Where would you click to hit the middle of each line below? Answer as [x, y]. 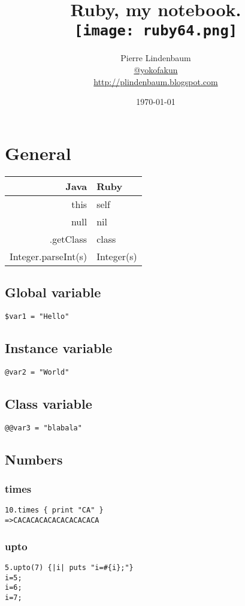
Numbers [34, 459]
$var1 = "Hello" [37, 316]
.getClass [68, 239]
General [38, 153]
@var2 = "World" [37, 372]
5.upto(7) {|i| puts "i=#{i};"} [69, 567]
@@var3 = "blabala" [43, 428]
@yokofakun [156, 70]
